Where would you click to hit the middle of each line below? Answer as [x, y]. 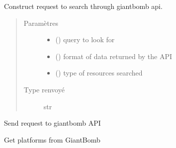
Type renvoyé [44, 89]
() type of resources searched [99, 73]
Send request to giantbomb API [52, 123]
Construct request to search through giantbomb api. [83, 6]
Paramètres [41, 23]
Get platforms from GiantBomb [52, 139]
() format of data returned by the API [114, 56]
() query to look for [85, 39]
